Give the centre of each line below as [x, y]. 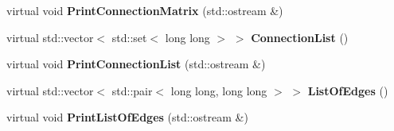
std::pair [132, 90]
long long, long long [219, 90]
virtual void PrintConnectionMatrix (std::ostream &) [145, 10]
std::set [129, 37]
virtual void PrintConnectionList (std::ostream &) [136, 64]
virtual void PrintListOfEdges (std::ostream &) [127, 117]
